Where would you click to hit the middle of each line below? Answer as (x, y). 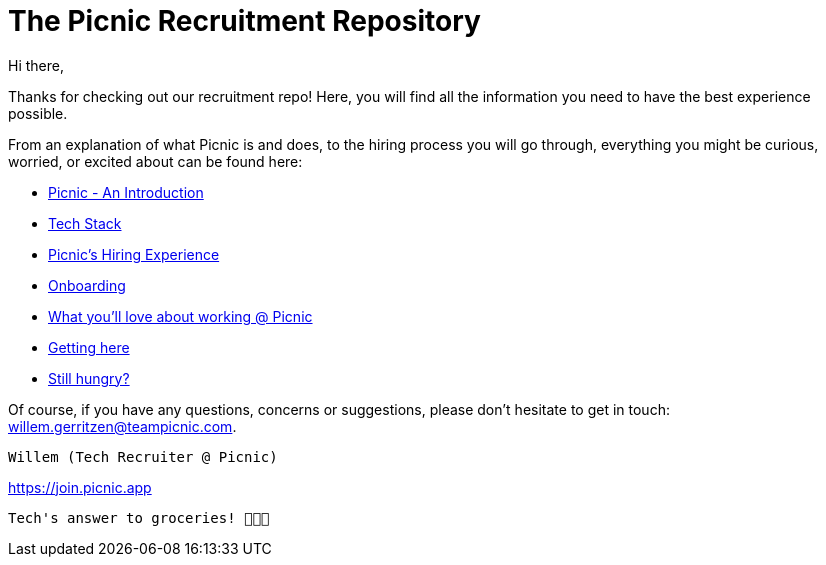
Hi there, (36, 65)
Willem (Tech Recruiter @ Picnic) (143, 456)
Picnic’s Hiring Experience (134, 254)
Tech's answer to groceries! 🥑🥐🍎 (139, 517)
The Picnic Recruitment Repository (244, 21)
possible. (38, 113)
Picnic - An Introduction (126, 192)
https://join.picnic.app (80, 487)
